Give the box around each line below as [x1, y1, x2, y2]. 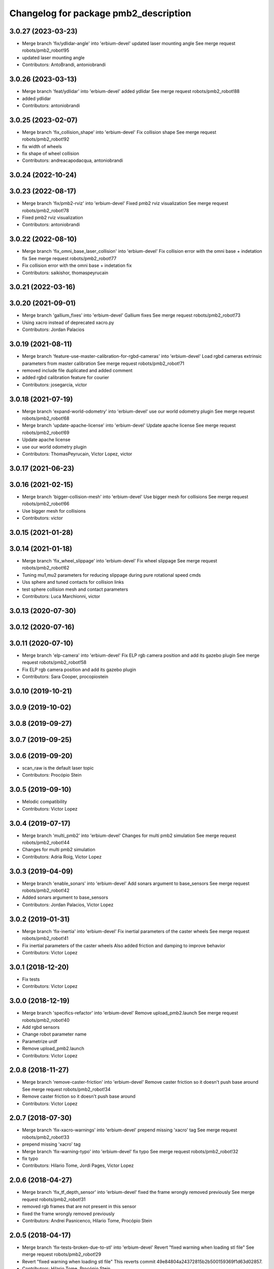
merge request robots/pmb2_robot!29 [22, 1251, 101, 1257]
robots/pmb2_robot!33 [22, 1134, 70, 1140]
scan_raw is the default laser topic [22, 765, 94, 771]
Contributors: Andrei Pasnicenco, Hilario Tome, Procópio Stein [22, 1217, 152, 1223]
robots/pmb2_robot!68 [22, 415, 70, 421]
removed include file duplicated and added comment [22, 367, 133, 373]
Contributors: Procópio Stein [22, 772, 82, 778]
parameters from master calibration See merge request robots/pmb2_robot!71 [22, 360, 185, 366]
